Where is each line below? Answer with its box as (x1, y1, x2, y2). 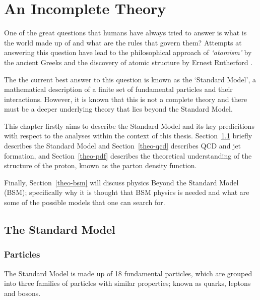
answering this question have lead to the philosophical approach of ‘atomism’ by (4, 47, 252, 58)
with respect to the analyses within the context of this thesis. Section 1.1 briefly (4, 130, 252, 141)
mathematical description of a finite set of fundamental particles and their (4, 84, 233, 94)
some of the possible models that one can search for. (4, 197, 165, 208)
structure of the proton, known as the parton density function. (4, 160, 197, 171)
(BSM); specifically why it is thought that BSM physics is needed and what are (4, 187, 249, 197)
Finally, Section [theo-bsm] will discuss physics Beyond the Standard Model (4, 177, 239, 187)
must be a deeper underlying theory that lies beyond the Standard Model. (4, 104, 233, 114)
